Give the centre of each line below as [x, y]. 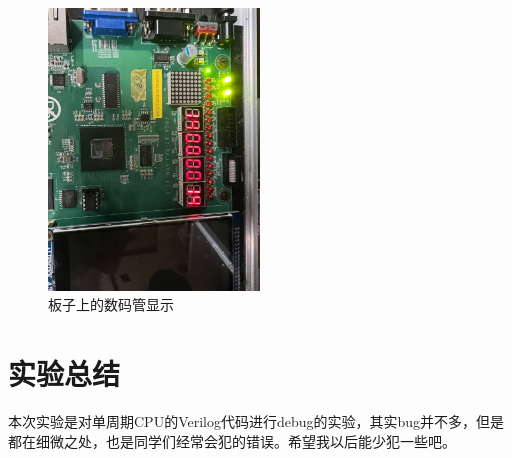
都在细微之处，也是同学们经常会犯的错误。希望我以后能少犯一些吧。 [232, 440]
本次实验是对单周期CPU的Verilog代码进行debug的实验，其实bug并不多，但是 [256, 420]
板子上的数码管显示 [111, 304]
